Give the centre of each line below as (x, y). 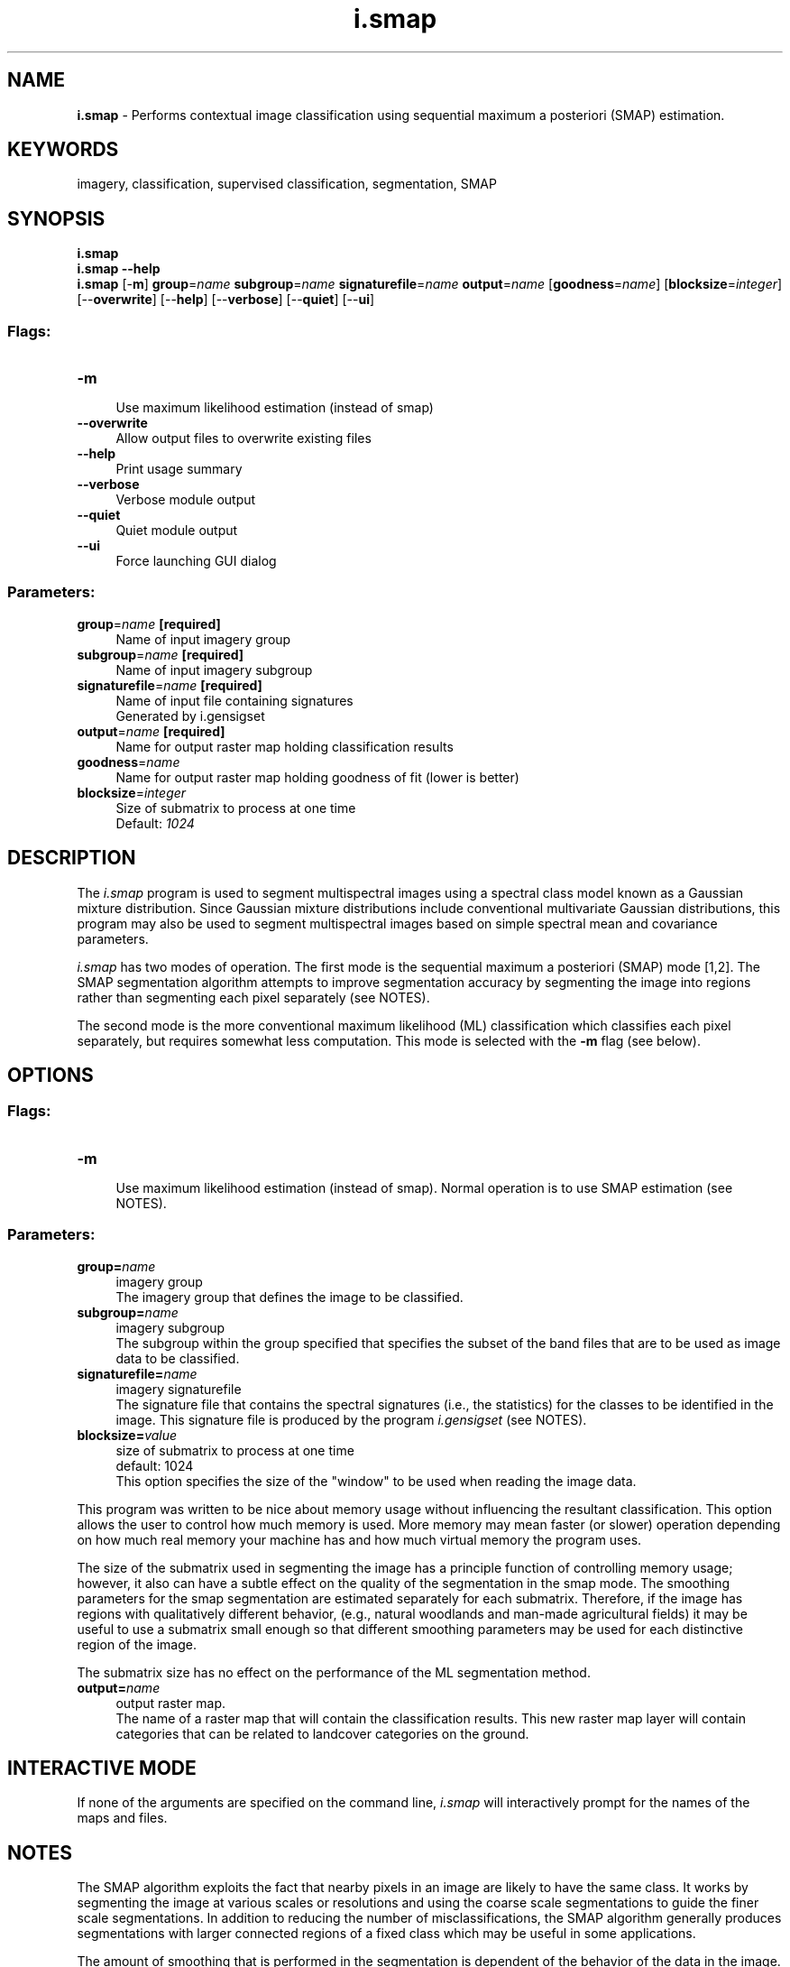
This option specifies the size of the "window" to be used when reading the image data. (376, 1481)
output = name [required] (151, 731)
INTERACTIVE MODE (102, 1768)
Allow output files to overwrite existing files (243, 439)
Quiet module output (177, 531)
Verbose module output (186, 500)
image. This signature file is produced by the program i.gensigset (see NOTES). (351, 1419)
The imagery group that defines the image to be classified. (289, 1297)
